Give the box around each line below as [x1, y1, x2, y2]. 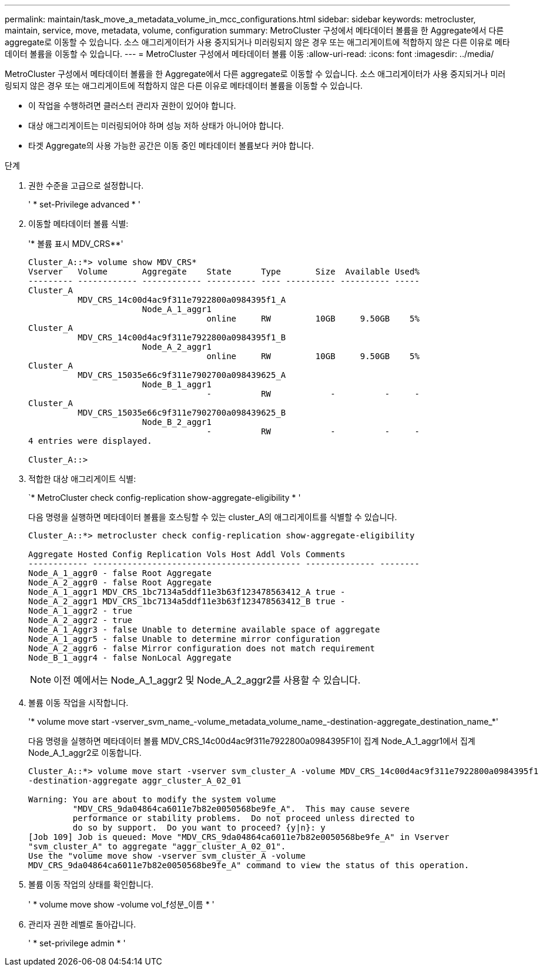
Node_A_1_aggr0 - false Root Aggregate [28, 568, 212, 578]
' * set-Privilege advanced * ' [28, 199, 140, 209]
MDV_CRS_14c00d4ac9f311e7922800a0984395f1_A [78, 295, 286, 304]
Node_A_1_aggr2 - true [28, 606, 133, 615]
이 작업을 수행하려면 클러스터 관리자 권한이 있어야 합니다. [28, 101, 236, 111]
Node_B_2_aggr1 [142, 417, 212, 427]
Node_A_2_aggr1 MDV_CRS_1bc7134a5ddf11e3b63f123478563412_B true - [28, 597, 346, 606]
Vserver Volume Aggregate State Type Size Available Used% [28, 267, 420, 276]
